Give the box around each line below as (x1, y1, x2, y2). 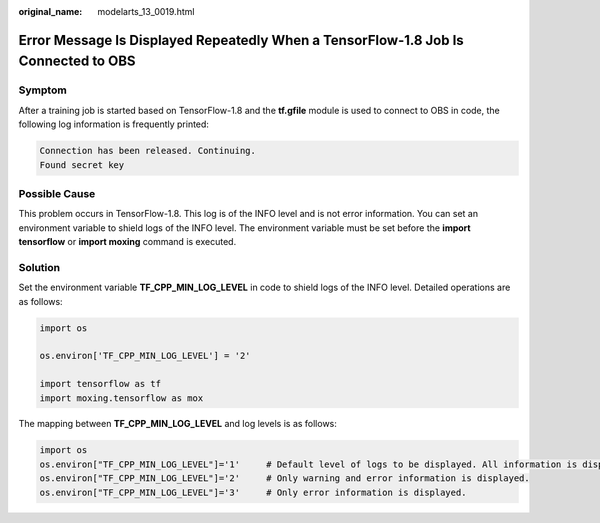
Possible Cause (18, 186, 96, 200)
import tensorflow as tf (39, 378, 162, 390)
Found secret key (39, 159, 125, 170)
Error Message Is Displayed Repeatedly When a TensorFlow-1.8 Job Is (18, 31, 464, 49)
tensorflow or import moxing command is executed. (18, 236, 237, 248)
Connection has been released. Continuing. (39, 145, 257, 157)
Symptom (18, 83, 67, 97)
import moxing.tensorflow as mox (39, 392, 204, 404)
